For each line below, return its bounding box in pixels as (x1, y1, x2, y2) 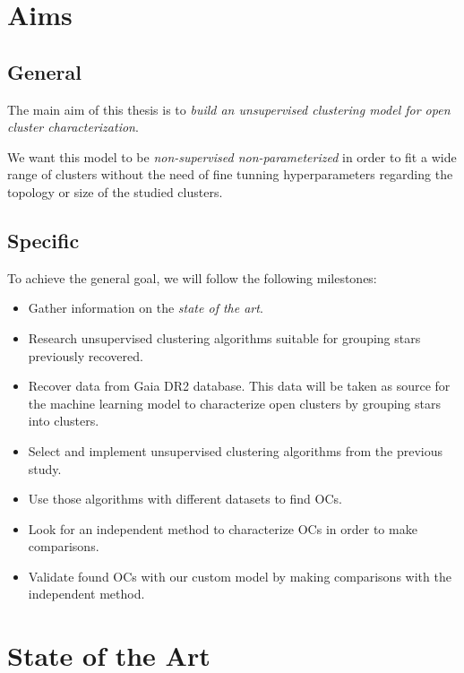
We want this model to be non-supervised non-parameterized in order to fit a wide (7, 147, 457, 166)
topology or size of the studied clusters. (7, 182, 223, 201)
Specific (7, 226, 80, 254)
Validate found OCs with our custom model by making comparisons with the (28, 566, 451, 585)
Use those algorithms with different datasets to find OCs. (28, 489, 342, 508)
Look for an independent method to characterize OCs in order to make (28, 519, 417, 538)
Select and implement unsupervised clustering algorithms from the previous (28, 441, 443, 460)
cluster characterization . (7, 117, 139, 136)
